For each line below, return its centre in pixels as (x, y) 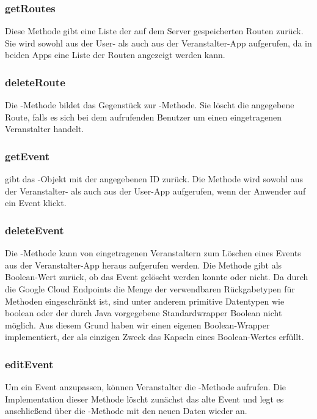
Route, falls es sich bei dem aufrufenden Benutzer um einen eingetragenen (143, 117)
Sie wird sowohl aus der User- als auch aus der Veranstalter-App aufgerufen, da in (158, 43)
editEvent (29, 364)
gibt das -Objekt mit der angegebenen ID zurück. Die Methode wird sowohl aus (154, 179)
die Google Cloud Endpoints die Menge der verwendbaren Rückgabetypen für (150, 289)
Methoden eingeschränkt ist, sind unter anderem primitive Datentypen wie (145, 301)
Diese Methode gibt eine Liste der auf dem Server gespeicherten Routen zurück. (154, 31)
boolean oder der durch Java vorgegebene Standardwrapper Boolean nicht (144, 313)
